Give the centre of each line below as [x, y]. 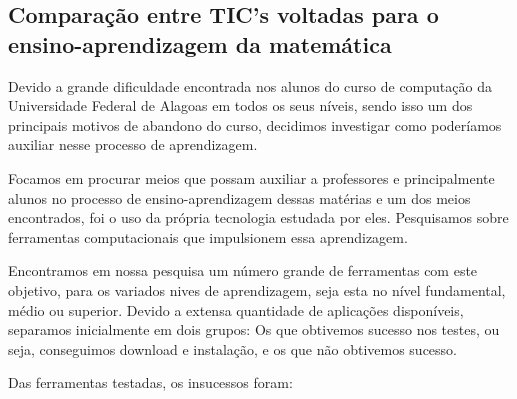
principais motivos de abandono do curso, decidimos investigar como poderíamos [255, 124]
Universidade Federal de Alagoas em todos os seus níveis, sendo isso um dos [240, 105]
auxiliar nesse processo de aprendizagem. [133, 144]
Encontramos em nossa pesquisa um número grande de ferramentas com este [243, 270]
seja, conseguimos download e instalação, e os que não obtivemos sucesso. [233, 348]
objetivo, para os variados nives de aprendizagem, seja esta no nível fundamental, [257, 289]
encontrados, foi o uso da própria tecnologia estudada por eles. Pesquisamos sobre [258, 217]
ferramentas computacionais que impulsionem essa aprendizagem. [208, 236]
